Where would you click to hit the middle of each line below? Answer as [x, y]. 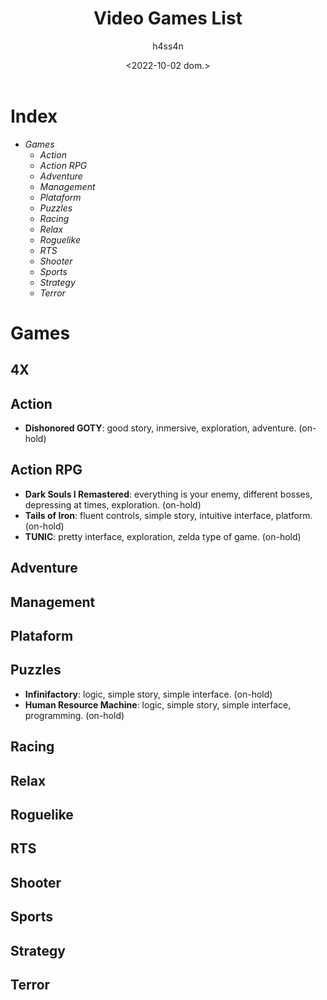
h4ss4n [168, 46]
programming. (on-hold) [74, 715]
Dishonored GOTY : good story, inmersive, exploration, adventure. [160, 428]
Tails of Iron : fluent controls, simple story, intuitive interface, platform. [168, 515]
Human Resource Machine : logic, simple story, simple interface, [158, 704]
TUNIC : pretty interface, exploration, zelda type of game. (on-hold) [163, 536]
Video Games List [168, 18]
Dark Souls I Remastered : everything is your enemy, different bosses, [168, 494]
